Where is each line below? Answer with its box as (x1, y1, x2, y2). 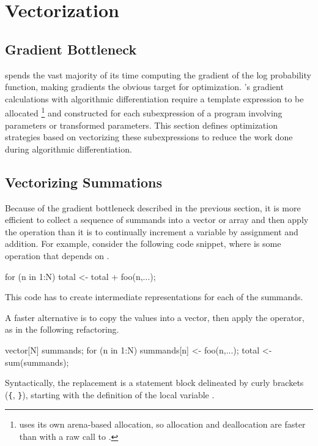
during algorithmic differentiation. (5, 142, 132, 155)
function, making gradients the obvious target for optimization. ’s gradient (5, 80, 284, 93)
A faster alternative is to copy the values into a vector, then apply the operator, (5, 311, 305, 323)
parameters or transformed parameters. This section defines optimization (5, 118, 278, 131)
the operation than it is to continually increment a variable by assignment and (5, 225, 298, 238)
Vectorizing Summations (5, 172, 163, 191)
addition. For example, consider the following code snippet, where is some (5, 237, 281, 250)
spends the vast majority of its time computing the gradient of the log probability (5, 68, 311, 81)
